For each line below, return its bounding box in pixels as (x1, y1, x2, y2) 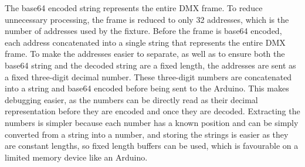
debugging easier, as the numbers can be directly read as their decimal (5, 93, 258, 105)
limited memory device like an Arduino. (5, 151, 148, 163)
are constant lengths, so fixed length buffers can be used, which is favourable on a (5, 139, 299, 152)
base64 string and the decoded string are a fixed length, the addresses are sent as (5, 59, 296, 71)
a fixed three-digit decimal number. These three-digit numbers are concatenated (5, 70, 292, 83)
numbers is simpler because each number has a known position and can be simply (5, 116, 299, 128)
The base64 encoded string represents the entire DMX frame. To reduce (5, 2, 263, 13)
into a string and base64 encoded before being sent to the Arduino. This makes (5, 82, 289, 94)
